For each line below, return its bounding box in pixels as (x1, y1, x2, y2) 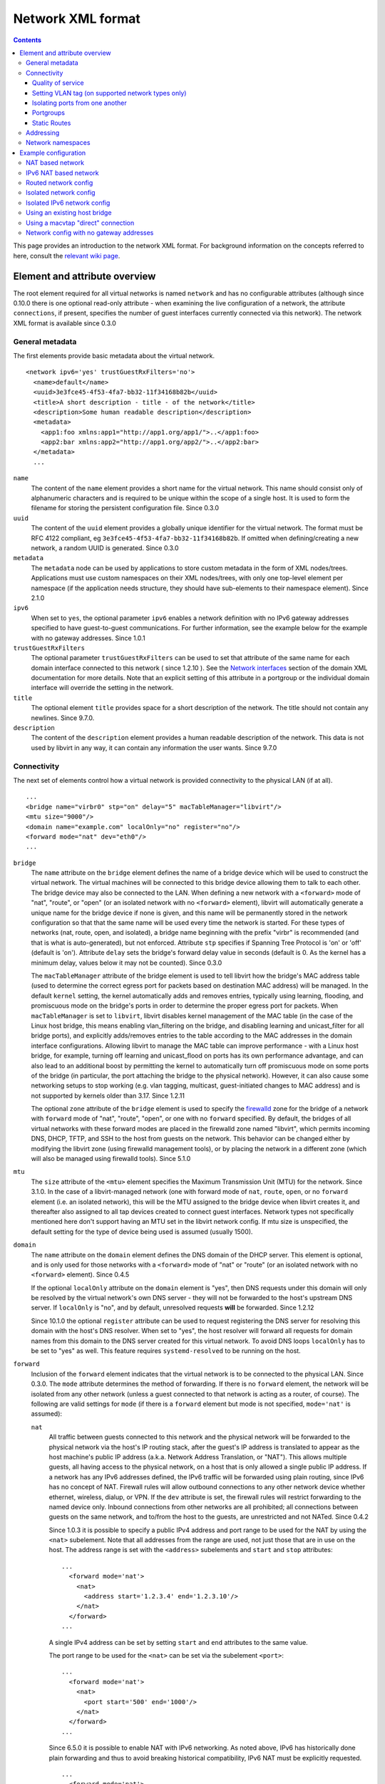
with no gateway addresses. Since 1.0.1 (31, 634, 145, 642)
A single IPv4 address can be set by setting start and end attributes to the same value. (48, 1638, 308, 1646)
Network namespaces (26, 138, 91, 147)
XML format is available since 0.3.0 (13, 318, 117, 328)
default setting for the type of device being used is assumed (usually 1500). (31, 1227, 253, 1236)
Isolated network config (26, 188, 96, 197)
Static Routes (32, 118, 71, 127)
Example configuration (19, 148, 86, 157)
